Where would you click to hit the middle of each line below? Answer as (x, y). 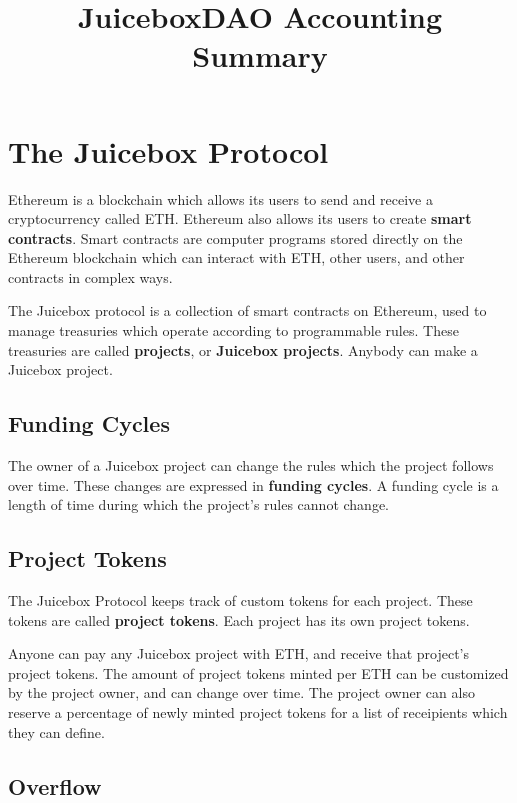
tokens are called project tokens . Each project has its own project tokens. (239, 619)
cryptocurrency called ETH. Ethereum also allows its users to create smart (240, 218)
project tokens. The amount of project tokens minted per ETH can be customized (258, 672)
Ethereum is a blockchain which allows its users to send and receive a (220, 198)
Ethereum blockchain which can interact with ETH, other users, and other (236, 257)
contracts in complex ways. (90, 276)
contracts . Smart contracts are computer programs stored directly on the (235, 237)
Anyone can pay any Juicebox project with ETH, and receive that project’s (239, 653)
